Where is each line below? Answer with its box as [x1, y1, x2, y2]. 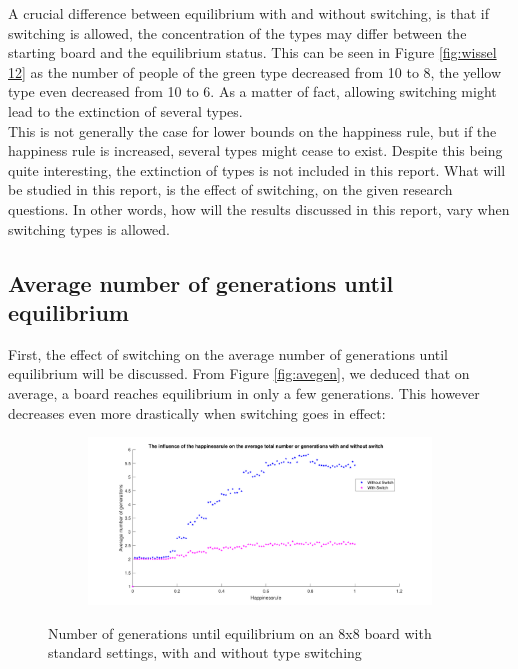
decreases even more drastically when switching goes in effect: [8, 402, 386, 423]
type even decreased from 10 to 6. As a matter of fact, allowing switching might [8, 81, 497, 102]
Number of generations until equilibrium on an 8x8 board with [48, 622, 432, 643]
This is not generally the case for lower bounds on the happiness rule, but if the [8, 120, 497, 141]
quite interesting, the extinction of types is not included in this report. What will [8, 159, 506, 180]
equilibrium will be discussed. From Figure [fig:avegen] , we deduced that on [8, 363, 470, 384]
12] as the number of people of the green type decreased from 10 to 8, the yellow [8, 61, 501, 82]
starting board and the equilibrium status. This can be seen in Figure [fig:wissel [8, 42, 497, 63]
